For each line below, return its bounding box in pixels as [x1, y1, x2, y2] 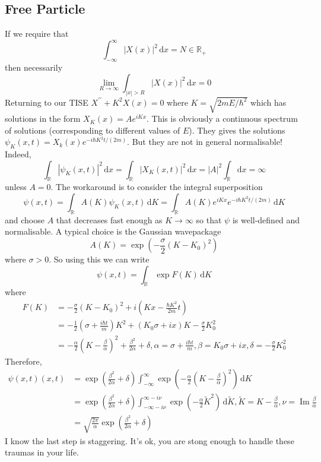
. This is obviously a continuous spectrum [147, 112, 298, 125]
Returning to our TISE [5, 96, 88, 108]
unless [5, 181, 27, 193]
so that [196, 213, 222, 226]
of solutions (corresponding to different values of [5, 124, 180, 136]
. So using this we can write [49, 253, 150, 265]
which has [250, 96, 287, 108]
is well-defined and [232, 213, 300, 226]
